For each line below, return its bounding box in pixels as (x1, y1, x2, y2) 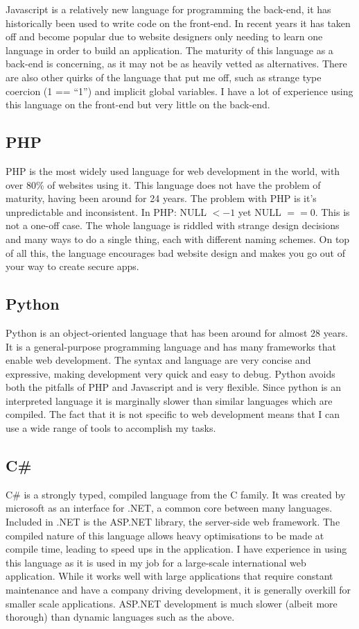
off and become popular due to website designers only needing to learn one (6, 29, 323, 44)
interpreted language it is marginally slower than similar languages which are (6, 393, 333, 408)
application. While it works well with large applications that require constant (6, 569, 333, 583)
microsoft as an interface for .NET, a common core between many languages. (6, 501, 333, 515)
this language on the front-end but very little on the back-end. (6, 97, 270, 112)
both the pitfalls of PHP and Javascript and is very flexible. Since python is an (6, 380, 342, 394)
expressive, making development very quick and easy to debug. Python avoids (6, 366, 335, 380)
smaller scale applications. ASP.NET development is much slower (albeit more (6, 596, 338, 610)
